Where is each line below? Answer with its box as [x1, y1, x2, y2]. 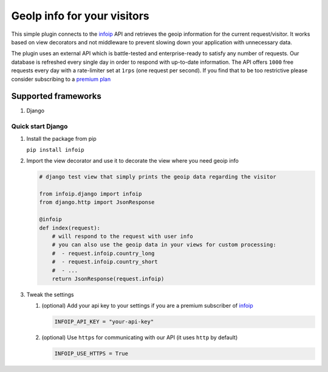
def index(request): [39, 225, 100, 231]
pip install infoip [26, 146, 84, 153]
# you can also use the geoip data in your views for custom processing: [52, 242, 276, 248]
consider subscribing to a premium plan [11, 75, 111, 83]
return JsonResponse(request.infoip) [52, 276, 165, 282]
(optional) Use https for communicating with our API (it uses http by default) [41, 334, 238, 341]
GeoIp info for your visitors [11, 9, 149, 22]
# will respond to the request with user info [52, 233, 194, 240]
